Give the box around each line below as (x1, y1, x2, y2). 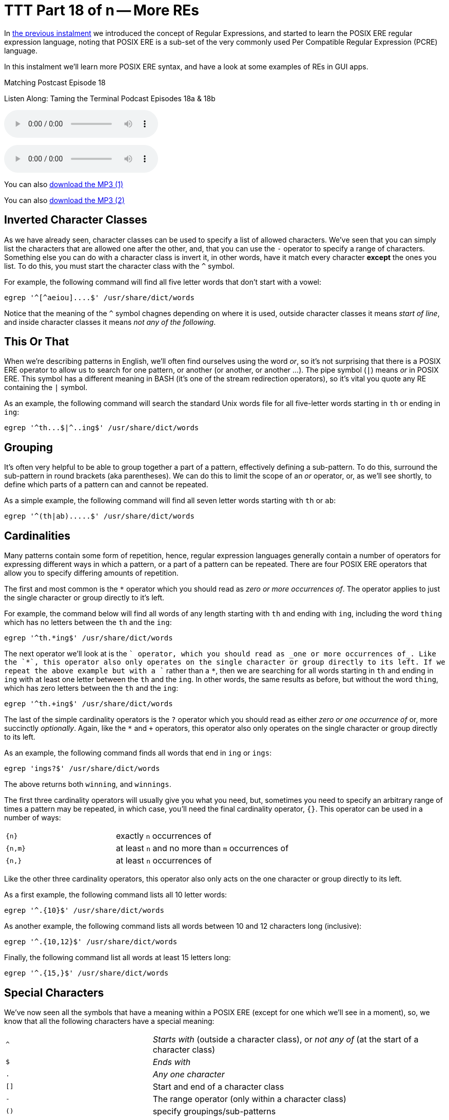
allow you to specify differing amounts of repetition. (4, 568, 179, 578)
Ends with (152, 1056, 191, 1067)
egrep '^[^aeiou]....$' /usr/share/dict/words (4, 293, 194, 302)
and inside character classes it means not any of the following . (4, 317, 216, 326)
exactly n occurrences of (115, 831, 211, 841)
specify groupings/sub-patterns (152, 1106, 276, 1116)
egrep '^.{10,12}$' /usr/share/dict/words (4, 938, 178, 946)
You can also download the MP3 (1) (4, 179, 123, 189)
